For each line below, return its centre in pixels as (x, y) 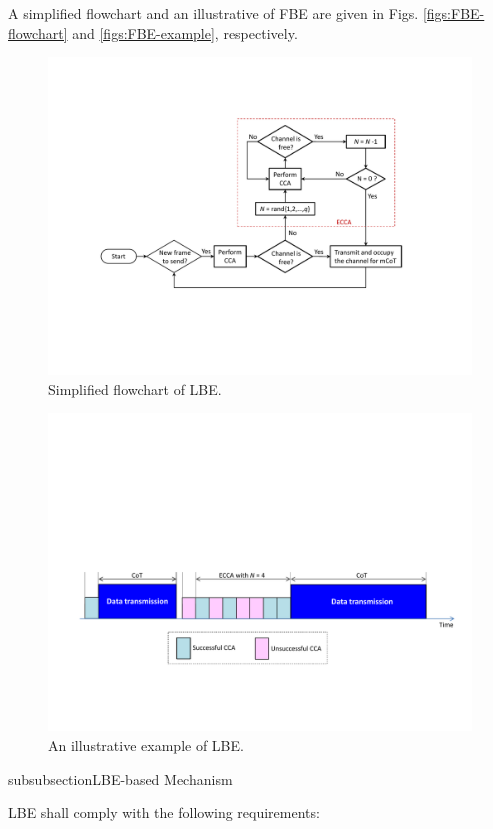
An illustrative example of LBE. (146, 744)
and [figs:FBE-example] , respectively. (185, 32)
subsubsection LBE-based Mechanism (120, 778)
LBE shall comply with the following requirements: (164, 812)
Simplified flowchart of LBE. (135, 388)
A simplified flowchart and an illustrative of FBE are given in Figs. (213, 13)
